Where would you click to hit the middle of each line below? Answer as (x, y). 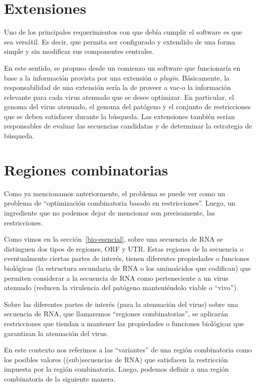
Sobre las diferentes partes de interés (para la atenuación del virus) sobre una (121, 304)
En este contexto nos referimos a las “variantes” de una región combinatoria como (128, 350)
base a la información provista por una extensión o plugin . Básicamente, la (117, 77)
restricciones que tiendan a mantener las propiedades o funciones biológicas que (124, 323)
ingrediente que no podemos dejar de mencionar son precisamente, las (109, 212)
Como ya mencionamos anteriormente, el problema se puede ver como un (115, 193)
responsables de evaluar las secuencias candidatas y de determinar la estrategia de (128, 126)
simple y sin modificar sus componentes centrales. (79, 51)
